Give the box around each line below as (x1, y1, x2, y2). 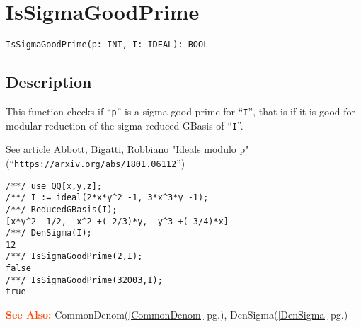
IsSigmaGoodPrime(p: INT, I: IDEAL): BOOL (6, 40, 209, 50)
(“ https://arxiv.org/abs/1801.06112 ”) (6, 155, 185, 170)
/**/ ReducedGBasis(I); (6, 204, 118, 214)
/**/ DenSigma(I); (6, 228, 92, 239)
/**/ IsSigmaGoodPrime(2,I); (6, 251, 143, 262)
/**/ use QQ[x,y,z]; (6, 180, 103, 191)
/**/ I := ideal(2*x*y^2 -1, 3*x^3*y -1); (6, 193, 209, 203)
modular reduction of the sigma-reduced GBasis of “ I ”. (6, 117, 243, 132)
